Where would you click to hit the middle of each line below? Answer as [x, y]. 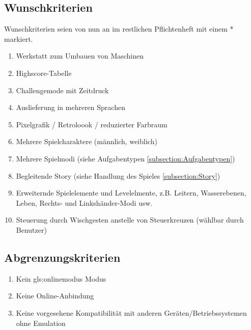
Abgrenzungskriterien [62, 257]
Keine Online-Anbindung [55, 296]
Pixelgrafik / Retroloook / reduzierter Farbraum [92, 124]
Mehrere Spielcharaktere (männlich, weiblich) [87, 141]
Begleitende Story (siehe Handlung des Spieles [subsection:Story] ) [118, 175]
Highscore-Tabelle [44, 73]
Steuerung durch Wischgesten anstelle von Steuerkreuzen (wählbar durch [130, 220]
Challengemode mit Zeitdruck [62, 90]
